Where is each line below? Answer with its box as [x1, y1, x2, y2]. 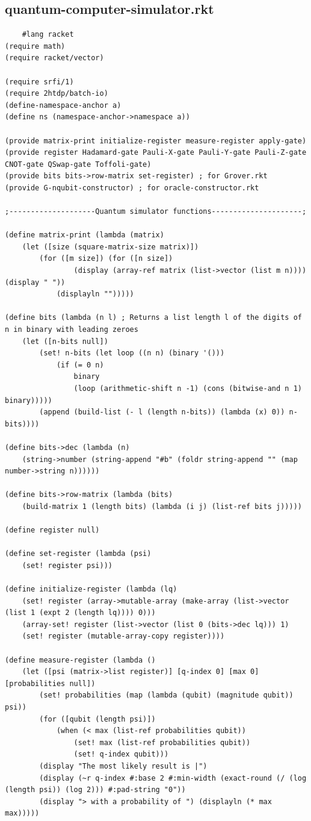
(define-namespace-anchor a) [5, 101, 122, 110]
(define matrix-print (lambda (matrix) [5, 231, 164, 240]
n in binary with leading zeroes [5, 325, 138, 334]
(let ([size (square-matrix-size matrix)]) [22, 242, 199, 251]
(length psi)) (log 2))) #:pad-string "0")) [5, 785, 186, 794]
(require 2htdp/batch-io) [5, 89, 108, 98]
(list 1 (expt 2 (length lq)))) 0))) [5, 608, 156, 617]
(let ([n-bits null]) [22, 337, 108, 346]
